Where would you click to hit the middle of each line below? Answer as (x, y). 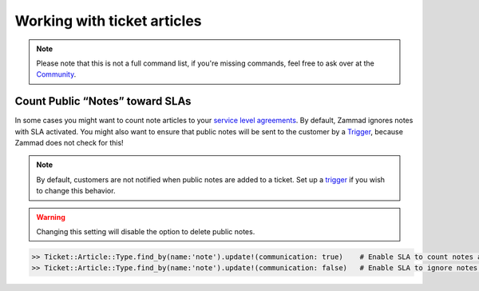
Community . (56, 74)
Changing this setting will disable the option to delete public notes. (146, 231)
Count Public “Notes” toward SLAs (103, 101)
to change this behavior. (76, 191)
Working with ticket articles (108, 21)
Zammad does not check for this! (69, 143)
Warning (51, 217)
